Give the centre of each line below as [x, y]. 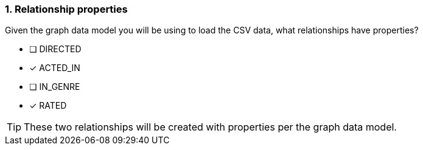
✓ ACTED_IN [55, 68]
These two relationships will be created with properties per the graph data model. [210, 127]
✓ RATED [48, 106]
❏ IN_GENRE [55, 87]
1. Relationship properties [66, 9]
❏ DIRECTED [55, 49]
